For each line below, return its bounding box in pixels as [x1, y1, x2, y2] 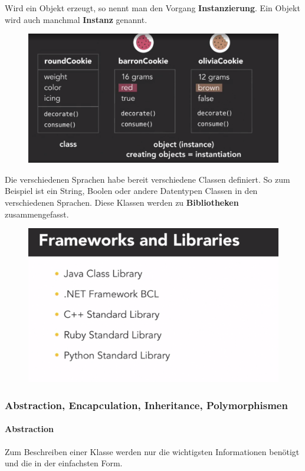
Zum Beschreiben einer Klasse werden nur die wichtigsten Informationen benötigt [5, 445, 300, 457]
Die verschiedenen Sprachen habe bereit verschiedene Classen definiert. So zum [5, 173, 290, 185]
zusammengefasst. [5, 207, 69, 220]
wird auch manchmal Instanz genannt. [5, 13, 147, 25]
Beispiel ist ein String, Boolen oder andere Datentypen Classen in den [5, 185, 258, 197]
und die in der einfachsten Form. [5, 457, 123, 469]
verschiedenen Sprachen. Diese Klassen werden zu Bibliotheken [5, 196, 239, 208]
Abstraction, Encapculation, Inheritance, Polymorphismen [5, 397, 288, 412]
